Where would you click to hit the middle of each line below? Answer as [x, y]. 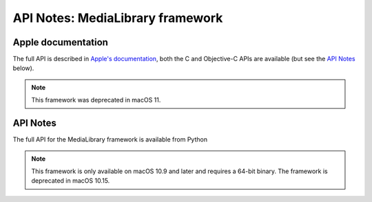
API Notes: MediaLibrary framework [118, 18]
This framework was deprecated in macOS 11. [96, 100]
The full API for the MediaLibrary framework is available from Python [110, 139]
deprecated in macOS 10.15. [71, 181]
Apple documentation [60, 42]
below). [23, 68]
